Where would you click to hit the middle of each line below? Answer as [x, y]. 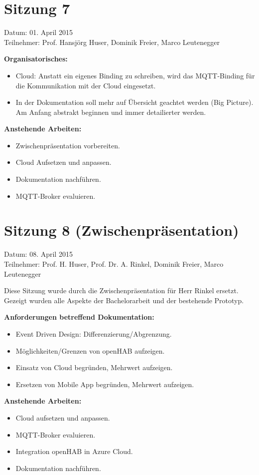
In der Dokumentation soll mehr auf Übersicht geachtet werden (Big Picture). [134, 102]
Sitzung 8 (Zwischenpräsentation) [122, 230]
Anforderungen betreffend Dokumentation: [79, 317]
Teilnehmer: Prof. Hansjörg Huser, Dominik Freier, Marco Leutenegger [112, 42]
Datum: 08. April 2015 [38, 254]
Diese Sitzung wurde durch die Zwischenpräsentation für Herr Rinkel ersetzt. [121, 290]
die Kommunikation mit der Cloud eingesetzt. [86, 85]
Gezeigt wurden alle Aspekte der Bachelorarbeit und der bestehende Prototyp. [124, 300]
